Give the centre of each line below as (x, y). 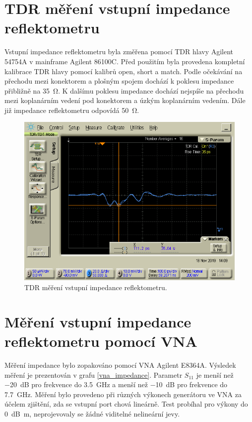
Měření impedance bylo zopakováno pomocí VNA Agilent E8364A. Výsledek (120, 365)
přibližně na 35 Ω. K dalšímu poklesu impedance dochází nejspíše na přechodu (124, 90)
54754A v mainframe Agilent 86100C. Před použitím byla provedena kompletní (125, 61)
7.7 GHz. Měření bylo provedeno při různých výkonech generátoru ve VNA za (123, 394)
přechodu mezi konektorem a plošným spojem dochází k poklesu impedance (119, 81)
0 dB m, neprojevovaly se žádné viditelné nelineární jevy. (92, 413)
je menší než (215, 374)
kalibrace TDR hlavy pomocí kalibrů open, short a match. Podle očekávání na (124, 71)
